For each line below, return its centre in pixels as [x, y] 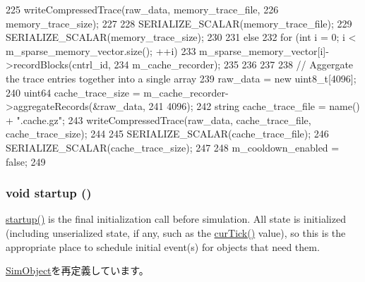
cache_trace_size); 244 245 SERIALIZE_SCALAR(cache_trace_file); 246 [167, 134]
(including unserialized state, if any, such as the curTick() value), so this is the [176, 232]
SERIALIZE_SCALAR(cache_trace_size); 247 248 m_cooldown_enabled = [173, 147]
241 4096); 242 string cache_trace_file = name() [254, 106]
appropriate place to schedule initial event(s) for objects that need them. [163, 246]
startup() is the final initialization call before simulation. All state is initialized [176, 219]
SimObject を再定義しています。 [77, 270]
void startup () [49, 193]
